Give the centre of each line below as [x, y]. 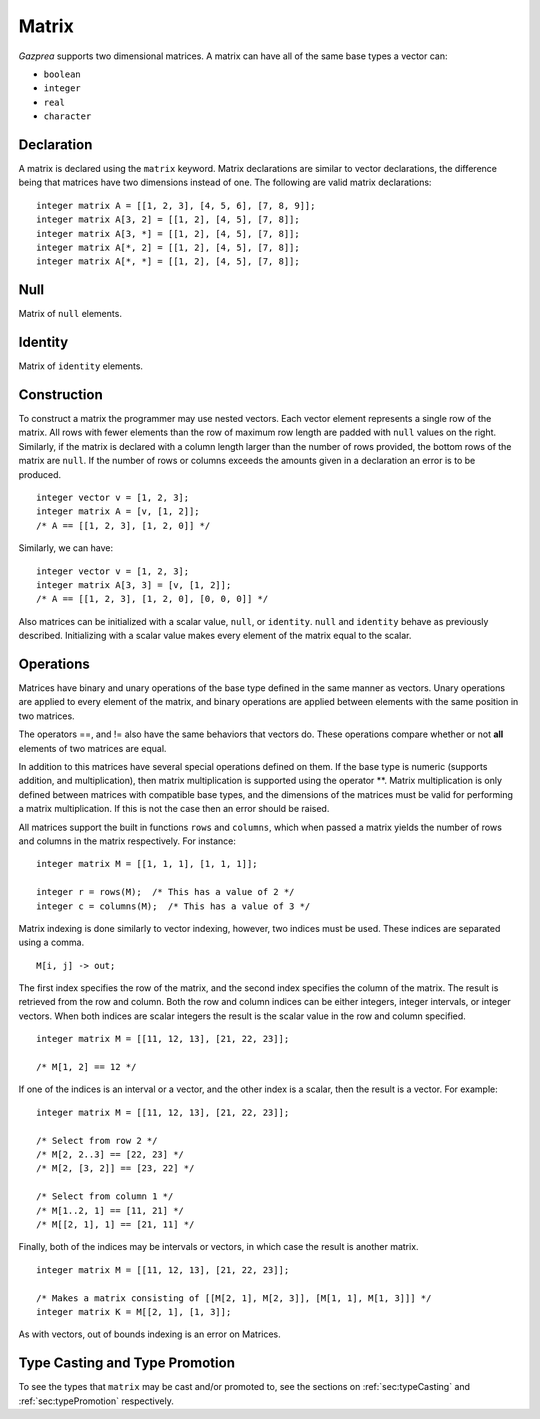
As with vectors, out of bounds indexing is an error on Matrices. [150, 1334]
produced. [40, 474]
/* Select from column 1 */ [105, 1196]
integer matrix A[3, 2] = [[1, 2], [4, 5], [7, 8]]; [168, 219]
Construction [61, 394]
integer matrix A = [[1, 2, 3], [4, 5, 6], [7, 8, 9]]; [176, 205]
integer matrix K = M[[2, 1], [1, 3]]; [134, 1311]
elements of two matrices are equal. [92, 748]
